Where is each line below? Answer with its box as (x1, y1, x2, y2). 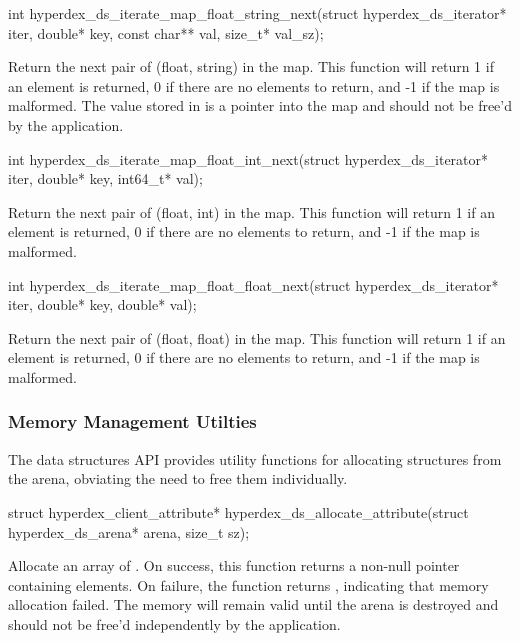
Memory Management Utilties (8, 409, 257, 434)
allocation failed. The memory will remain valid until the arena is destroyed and (8, 594, 499, 615)
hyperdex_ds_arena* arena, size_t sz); (8, 521, 250, 542)
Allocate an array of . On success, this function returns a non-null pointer (8, 555, 460, 576)
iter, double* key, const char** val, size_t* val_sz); (8, 22, 324, 43)
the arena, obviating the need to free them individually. (8, 468, 348, 489)
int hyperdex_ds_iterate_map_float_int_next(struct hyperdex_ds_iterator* (8, 148, 489, 169)
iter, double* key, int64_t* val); (8, 168, 203, 189)
